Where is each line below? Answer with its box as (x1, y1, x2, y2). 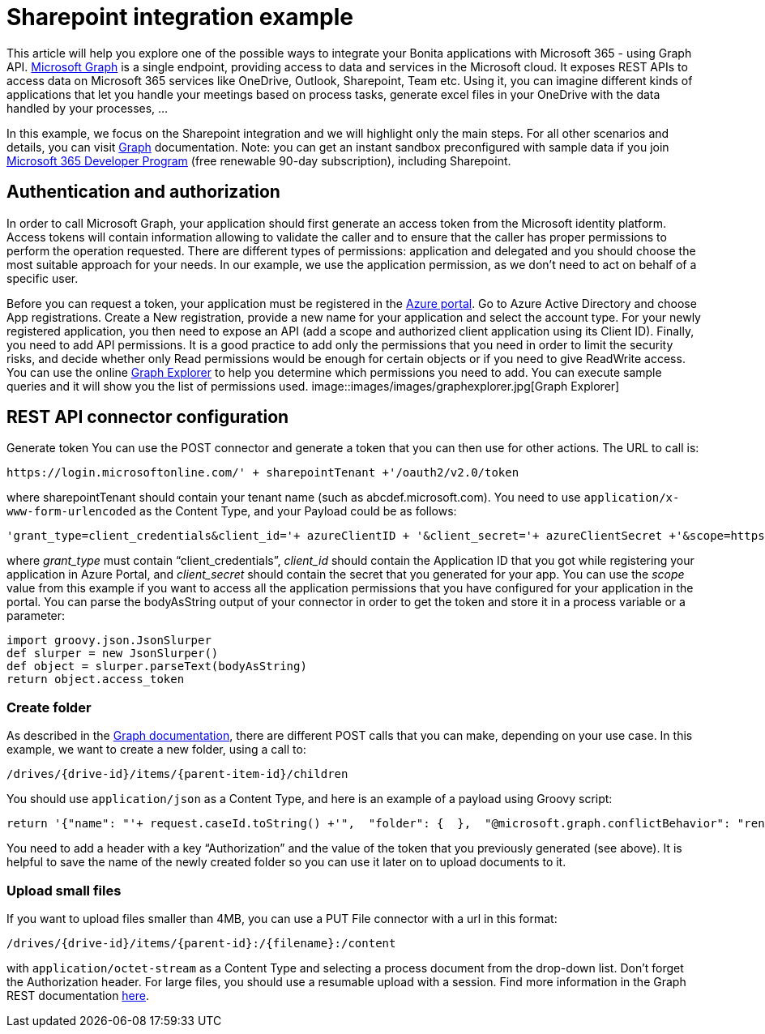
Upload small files (6, 882, 122, 899)
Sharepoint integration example (6, 3, 353, 31)
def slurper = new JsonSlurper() (6, 647, 219, 660)
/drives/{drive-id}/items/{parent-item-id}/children (6, 767, 348, 781)
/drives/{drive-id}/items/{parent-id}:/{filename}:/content (6, 936, 396, 950)
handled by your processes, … (6, 100, 169, 115)
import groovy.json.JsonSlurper (6, 634, 212, 647)
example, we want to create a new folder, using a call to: (6, 742, 306, 757)
